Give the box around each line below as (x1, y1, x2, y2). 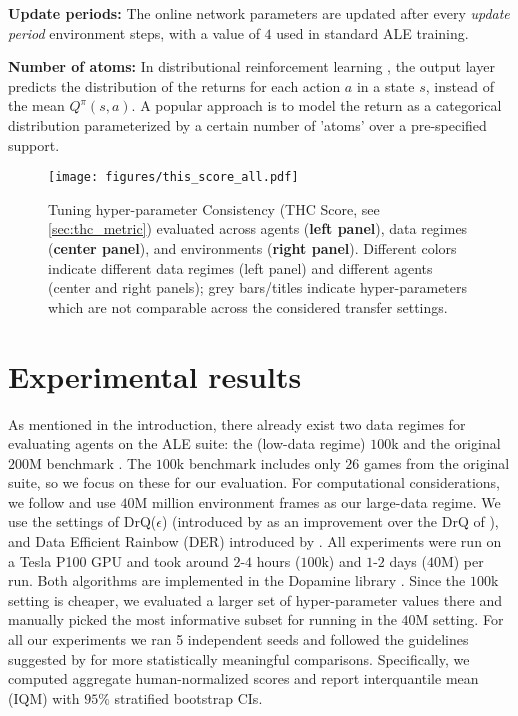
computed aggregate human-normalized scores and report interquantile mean (8, 668, 479, 689)
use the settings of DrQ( (8, 511, 157, 532)
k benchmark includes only (176, 452, 341, 473)
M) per (440, 550, 484, 571)
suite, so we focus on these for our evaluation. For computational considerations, (8, 472, 500, 493)
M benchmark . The (29, 452, 152, 473)
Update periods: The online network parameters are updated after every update (8, 3, 510, 23)
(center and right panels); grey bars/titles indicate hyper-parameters (48, 277, 468, 298)
